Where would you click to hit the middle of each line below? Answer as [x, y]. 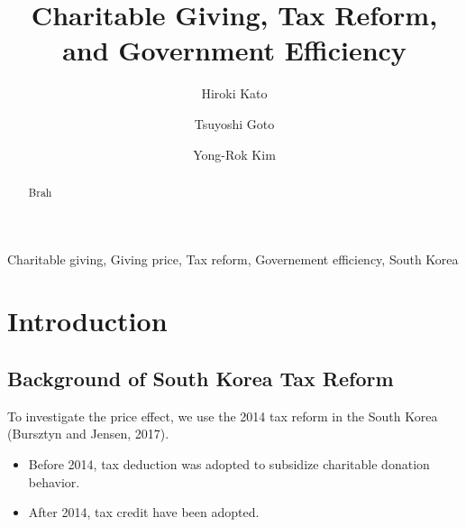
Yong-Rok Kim [234, 154]
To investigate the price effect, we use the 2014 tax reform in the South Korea [223, 416]
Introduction [87, 321]
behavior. [54, 481]
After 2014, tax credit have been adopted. [144, 512]
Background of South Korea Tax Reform [201, 378]
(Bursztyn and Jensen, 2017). [88, 434]
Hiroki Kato [234, 93]
